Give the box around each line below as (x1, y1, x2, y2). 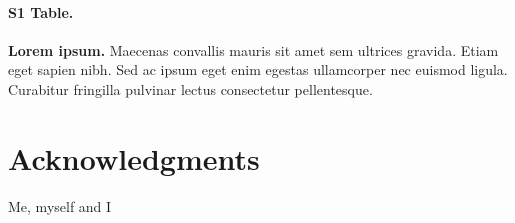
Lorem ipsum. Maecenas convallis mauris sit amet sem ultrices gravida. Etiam (8, 39, 499, 60)
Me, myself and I (8, 195, 112, 216)
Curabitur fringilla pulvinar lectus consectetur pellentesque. (8, 78, 373, 99)
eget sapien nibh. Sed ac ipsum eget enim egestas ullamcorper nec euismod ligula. (8, 59, 508, 80)
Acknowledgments (8, 137, 260, 178)
